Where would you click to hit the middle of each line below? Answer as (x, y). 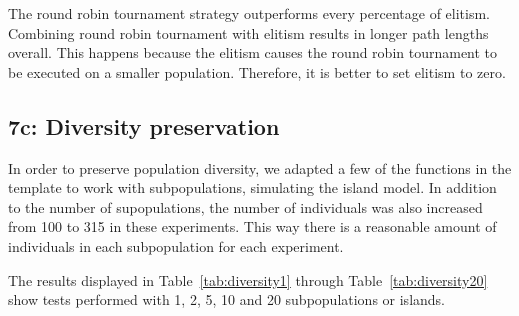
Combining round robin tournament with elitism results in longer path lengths (248, 32)
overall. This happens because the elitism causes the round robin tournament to (253, 52)
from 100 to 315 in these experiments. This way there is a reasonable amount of (252, 226)
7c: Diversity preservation (144, 125)
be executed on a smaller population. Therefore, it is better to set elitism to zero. (257, 71)
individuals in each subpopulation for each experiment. (176, 245)
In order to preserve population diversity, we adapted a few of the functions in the (260, 167)
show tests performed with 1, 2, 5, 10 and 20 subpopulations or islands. (227, 299)
